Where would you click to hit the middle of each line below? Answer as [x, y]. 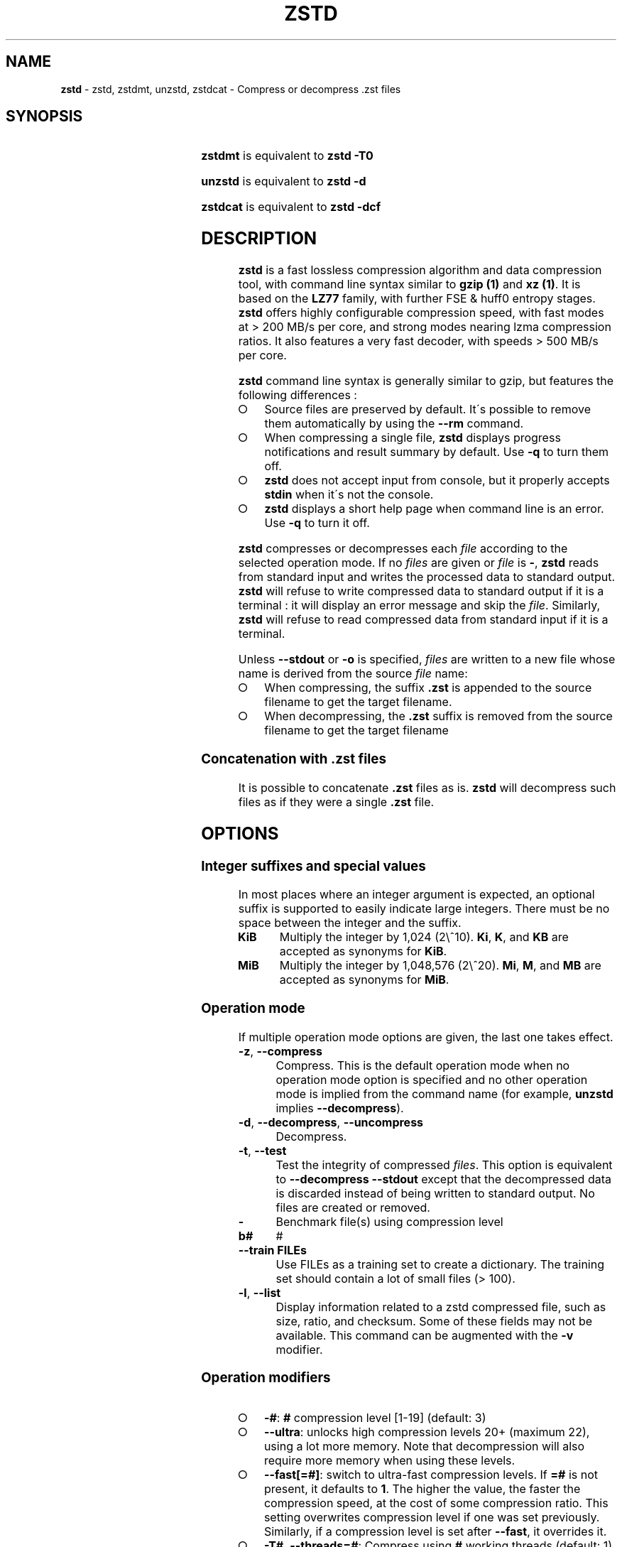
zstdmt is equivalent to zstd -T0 [287, 156]
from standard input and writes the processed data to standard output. [427, 577]
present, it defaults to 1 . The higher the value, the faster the [422, 1489]
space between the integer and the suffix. [350, 923]
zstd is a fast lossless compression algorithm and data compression [420, 270]
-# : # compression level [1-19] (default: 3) [375, 1418]
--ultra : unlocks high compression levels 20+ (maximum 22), [427, 1432]
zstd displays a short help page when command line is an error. [434, 509]
